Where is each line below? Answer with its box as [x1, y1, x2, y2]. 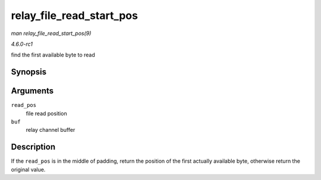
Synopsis [11, 67, 47, 77]
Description [11, 142, 56, 152]
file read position [26, 110, 68, 117]
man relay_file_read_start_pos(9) [11, 30, 92, 37]
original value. [11, 166, 46, 173]
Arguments [11, 86, 54, 96]
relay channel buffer [26, 127, 75, 134]
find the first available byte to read [11, 51, 95, 59]
